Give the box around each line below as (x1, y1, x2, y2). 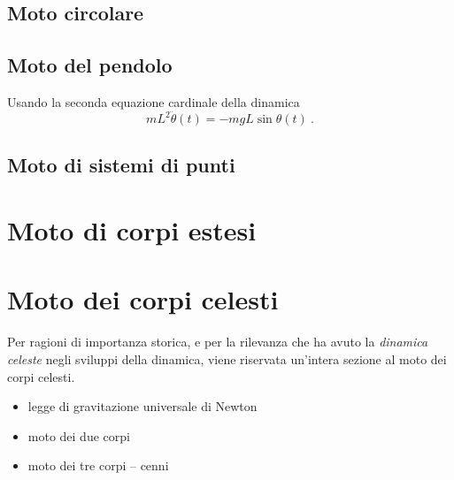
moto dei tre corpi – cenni (27, 456, 169, 475)
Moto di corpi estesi (7, 212, 257, 248)
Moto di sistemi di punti (7, 151, 235, 179)
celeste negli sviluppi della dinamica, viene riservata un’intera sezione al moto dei (7, 349, 447, 368)
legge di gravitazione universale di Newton (27, 397, 258, 415)
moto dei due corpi (27, 426, 130, 445)
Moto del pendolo (7, 51, 173, 79)
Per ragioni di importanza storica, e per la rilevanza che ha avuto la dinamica (7, 332, 428, 351)
